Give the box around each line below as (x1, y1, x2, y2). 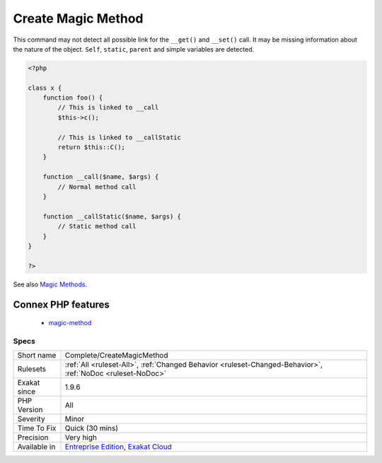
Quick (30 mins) (64, 423, 118, 433)
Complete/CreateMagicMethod (64, 351, 168, 361)
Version (17, 405, 43, 415)
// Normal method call (57, 182, 137, 191)
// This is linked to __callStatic (57, 133, 182, 141)
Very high (64, 433, 97, 443)
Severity (17, 414, 45, 424)
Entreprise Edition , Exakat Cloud (64, 442, 173, 452)
